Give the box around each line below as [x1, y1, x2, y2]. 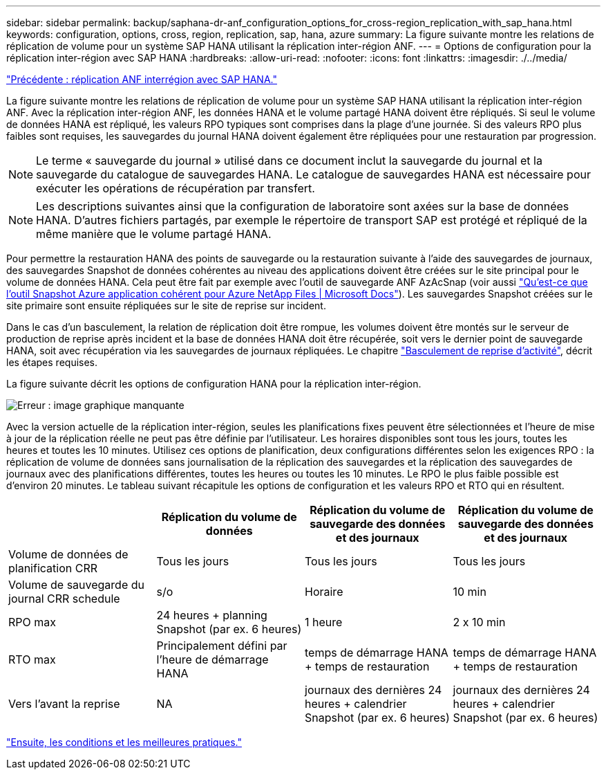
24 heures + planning [156, 608, 267, 622]
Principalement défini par [156, 639, 287, 653]
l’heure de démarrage [156, 653, 269, 666]
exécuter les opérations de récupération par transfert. [36, 181, 315, 195]
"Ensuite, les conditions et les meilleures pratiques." [6, 736, 242, 748]
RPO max [8, 615, 56, 629]
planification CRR [8, 561, 97, 575]
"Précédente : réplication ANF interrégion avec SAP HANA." [6, 73, 277, 85]
